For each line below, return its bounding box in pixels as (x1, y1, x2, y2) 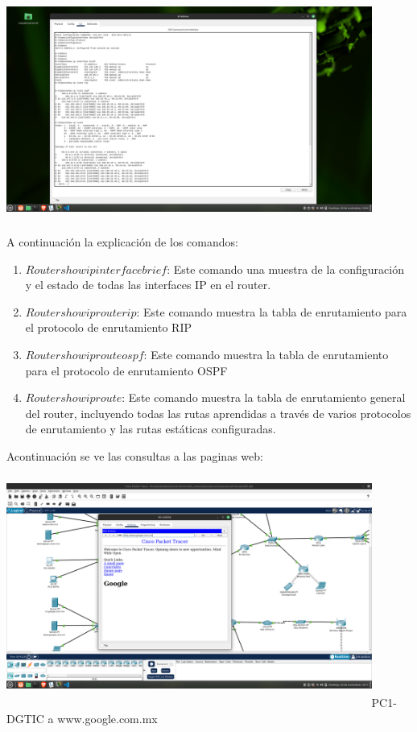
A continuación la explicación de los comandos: (6, 233, 238, 250)
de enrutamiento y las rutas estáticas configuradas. (25, 420, 276, 437)
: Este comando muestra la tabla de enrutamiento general (122, 389, 406, 406)
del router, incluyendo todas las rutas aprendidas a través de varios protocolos (25, 404, 411, 421)
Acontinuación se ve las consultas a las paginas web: (6, 447, 263, 464)
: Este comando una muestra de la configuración (167, 260, 404, 277)
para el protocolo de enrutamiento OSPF (25, 362, 228, 378)
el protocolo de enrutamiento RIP (25, 319, 192, 336)
